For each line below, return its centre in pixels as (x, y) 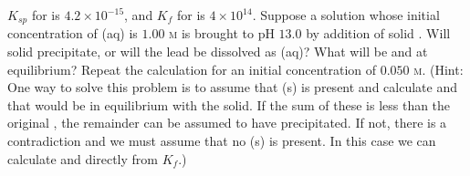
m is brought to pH (222, 33)
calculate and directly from (83, 158)
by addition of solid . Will (378, 33)
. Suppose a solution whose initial (346, 15)
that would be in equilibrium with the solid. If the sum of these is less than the (229, 104)
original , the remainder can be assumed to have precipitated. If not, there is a (227, 123)
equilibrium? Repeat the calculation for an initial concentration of (192, 69)
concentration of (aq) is (73, 33)
